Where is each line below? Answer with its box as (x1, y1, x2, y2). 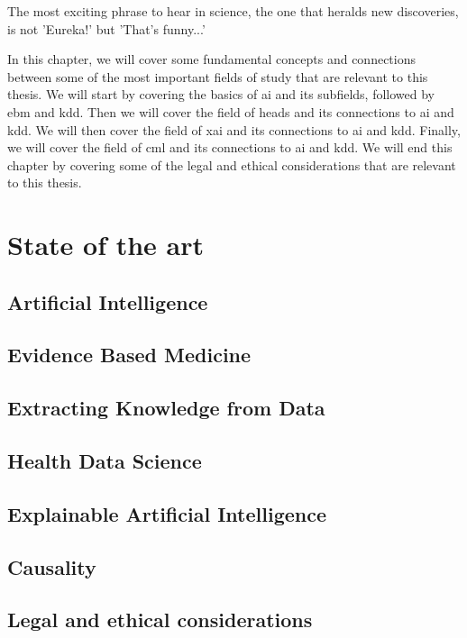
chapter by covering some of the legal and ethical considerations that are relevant (7, 155, 456, 174)
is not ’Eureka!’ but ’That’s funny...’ (7, 19, 206, 38)
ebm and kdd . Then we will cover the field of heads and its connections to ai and (7, 102, 454, 121)
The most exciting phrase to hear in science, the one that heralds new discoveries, (7, 2, 459, 20)
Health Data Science (7, 447, 202, 475)
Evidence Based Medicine (7, 341, 252, 369)
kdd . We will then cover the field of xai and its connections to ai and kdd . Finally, (7, 120, 461, 139)
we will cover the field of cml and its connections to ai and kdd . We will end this (7, 138, 453, 157)
